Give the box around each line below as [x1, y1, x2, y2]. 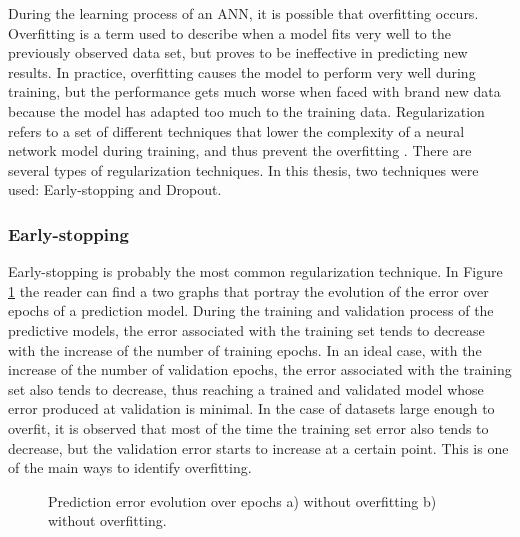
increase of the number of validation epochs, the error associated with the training [8, 359, 512, 380]
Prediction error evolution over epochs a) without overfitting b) [48, 490, 437, 511]
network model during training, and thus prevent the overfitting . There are [8, 140, 472, 161]
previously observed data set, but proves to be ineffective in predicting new [8, 42, 468, 63]
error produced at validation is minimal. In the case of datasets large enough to [8, 398, 495, 419]
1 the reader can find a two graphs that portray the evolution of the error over [8, 280, 489, 301]
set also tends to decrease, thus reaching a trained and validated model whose [8, 378, 484, 399]
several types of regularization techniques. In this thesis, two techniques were [8, 159, 479, 180]
